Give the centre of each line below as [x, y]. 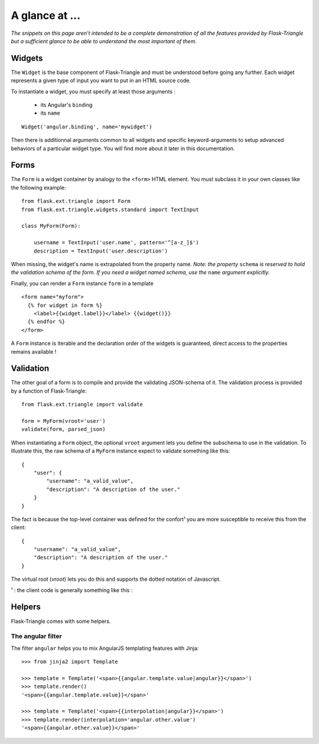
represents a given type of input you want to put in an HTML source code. [101, 80]
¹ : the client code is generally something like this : [72, 590]
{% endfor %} [46, 322]
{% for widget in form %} [65, 305]
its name [50, 113]
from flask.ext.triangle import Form [76, 201]
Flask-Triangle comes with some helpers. [61, 621]
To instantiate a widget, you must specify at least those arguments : [93, 91]
